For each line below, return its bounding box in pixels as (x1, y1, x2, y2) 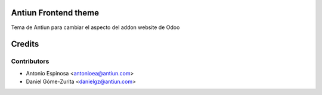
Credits (11, 39, 39, 49)
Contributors (11, 57, 49, 65)
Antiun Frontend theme (11, 8, 100, 18)
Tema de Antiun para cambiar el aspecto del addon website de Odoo (11, 24, 180, 31)
